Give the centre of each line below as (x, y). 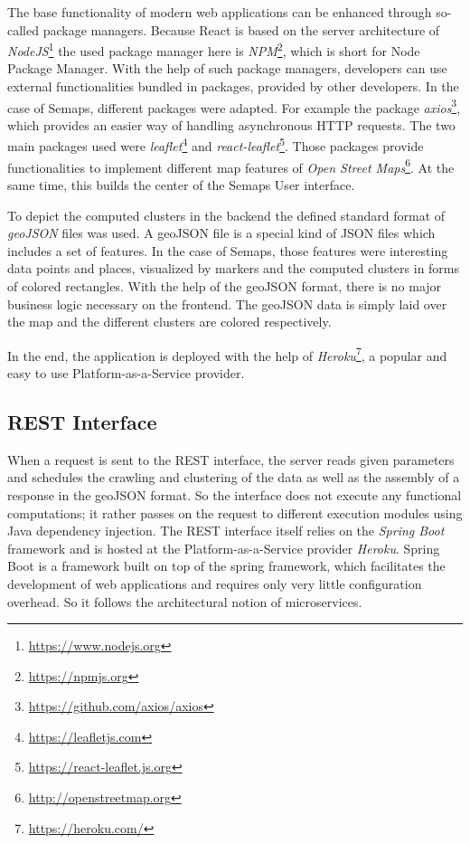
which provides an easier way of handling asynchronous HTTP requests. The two (231, 124)
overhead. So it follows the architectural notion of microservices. (185, 601)
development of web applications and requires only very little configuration (215, 583)
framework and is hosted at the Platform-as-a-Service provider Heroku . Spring (224, 548)
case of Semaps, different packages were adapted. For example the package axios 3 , (234, 106)
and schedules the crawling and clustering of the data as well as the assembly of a (234, 477)
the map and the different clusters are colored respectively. (169, 322)
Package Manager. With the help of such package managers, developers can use (227, 68)
